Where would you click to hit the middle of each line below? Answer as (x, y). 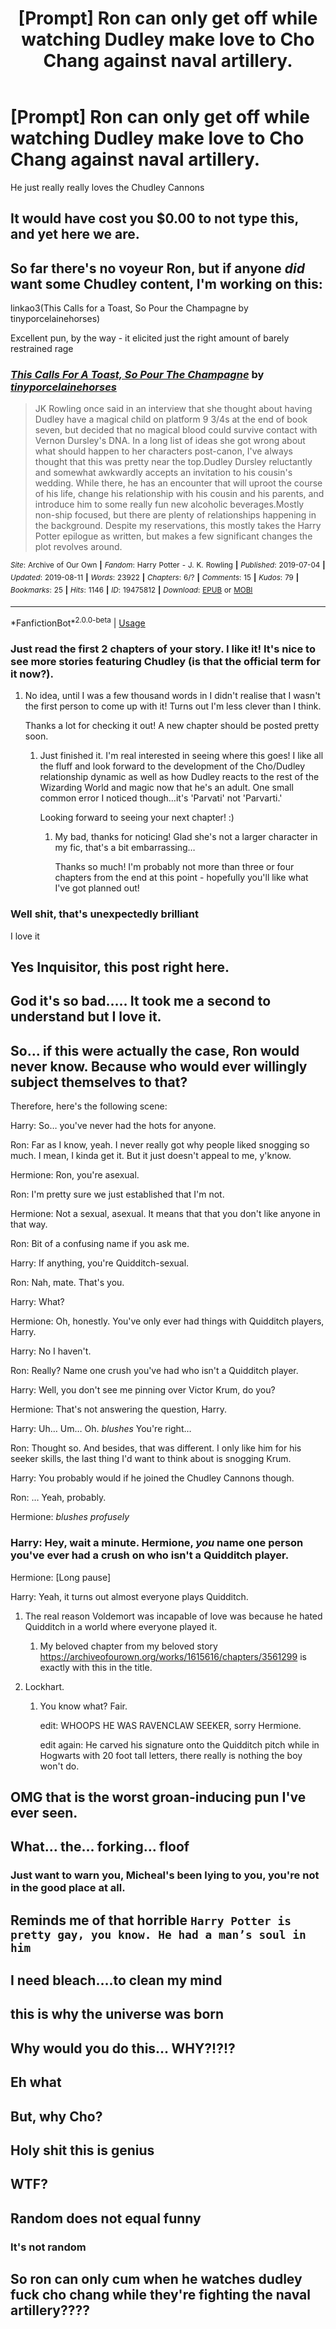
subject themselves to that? (99, 1082)
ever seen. (44, 1812)
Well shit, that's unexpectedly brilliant (105, 914)
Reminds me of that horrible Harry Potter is (151, 1920)
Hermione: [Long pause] (61, 1577)
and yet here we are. (75, 234)
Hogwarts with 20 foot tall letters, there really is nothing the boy (171, 1755)
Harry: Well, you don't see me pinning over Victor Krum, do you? (143, 1390)
